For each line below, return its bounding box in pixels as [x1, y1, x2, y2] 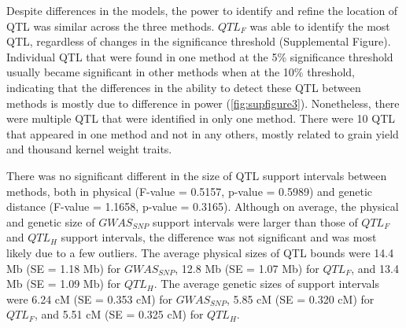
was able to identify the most [249, 17, 390, 34]
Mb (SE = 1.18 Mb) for [6, 260, 121, 276]
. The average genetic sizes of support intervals [153, 275, 379, 292]
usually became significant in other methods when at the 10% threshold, [6, 64, 355, 80]
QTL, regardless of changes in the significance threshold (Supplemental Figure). [6, 33, 391, 50]
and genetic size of [6, 213, 95, 230]
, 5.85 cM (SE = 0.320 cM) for [227, 290, 375, 307]
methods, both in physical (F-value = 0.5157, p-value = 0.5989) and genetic [6, 182, 373, 199]
